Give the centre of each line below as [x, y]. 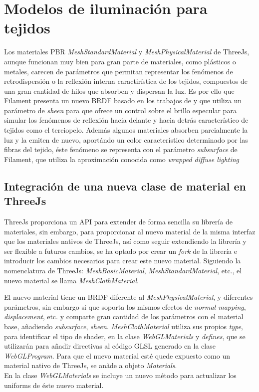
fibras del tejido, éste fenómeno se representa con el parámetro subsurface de [121, 149]
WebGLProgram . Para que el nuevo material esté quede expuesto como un [117, 355]
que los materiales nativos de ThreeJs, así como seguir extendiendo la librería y [125, 241]
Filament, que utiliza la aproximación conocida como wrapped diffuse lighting [122, 159]
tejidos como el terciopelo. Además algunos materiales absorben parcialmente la [126, 130]
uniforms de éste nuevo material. [54, 385]
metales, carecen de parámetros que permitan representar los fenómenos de [119, 71]
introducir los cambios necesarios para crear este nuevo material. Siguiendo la [123, 261]
